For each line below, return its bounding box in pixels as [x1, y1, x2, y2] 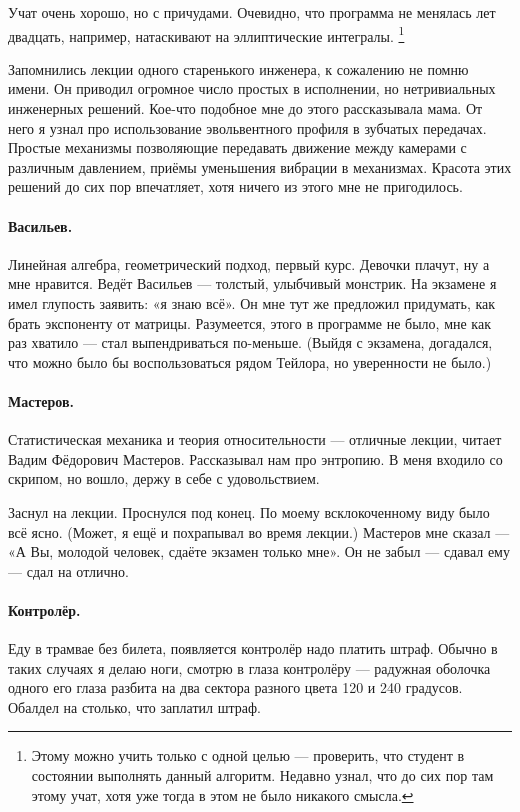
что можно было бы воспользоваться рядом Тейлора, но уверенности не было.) [8, 351, 492, 372]
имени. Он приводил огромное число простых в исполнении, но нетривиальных [8, 78, 496, 99]
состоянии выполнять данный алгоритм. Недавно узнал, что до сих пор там [31, 765, 494, 786]
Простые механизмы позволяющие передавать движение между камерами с [8, 137, 467, 158]
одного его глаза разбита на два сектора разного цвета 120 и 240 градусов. [8, 677, 463, 698]
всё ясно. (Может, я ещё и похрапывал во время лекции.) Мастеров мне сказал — [8, 521, 510, 542]
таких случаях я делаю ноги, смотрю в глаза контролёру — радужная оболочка [8, 657, 491, 678]
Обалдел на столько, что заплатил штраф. [8, 696, 261, 717]
